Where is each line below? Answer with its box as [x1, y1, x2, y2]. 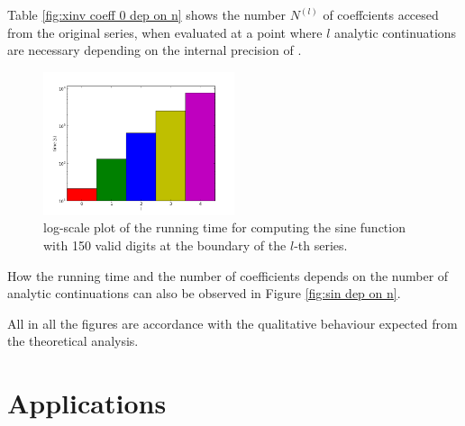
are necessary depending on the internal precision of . [7, 41, 302, 59]
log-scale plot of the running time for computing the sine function [43, 218, 406, 237]
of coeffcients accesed [323, 5, 439, 23]
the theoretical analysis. [7, 331, 139, 350]
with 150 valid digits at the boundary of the [43, 235, 287, 254]
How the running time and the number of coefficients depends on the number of [7, 266, 449, 285]
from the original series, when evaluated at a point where [7, 23, 323, 41]
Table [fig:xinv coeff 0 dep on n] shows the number [7, 5, 286, 23]
